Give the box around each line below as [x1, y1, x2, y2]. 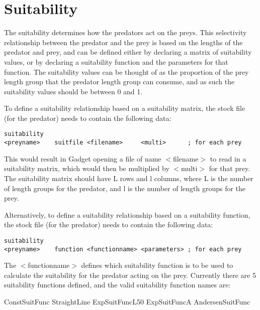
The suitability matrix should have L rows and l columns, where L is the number [4, 173, 253, 183]
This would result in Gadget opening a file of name [4, 153, 161, 164]
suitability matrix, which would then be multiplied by [4, 163, 169, 174]
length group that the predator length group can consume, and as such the [4, 76, 235, 87]
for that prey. [209, 163, 250, 174]
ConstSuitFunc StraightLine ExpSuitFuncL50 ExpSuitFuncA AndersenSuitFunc [4, 296, 250, 307]
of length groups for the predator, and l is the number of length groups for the [4, 183, 246, 193]
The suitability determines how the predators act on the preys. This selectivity [4, 27, 247, 38]
